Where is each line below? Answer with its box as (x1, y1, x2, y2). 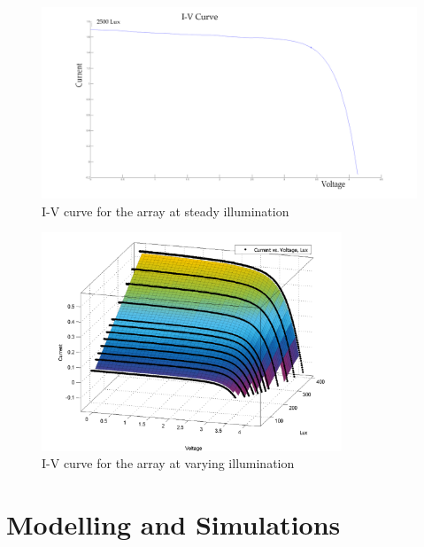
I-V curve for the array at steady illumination (42, 201, 289, 220)
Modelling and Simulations (6, 506, 341, 543)
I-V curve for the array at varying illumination (42, 454, 295, 473)
